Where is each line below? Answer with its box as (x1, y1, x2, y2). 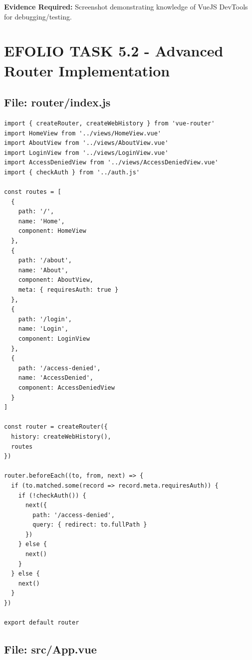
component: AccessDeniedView (18, 384, 115, 391)
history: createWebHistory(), (11, 433, 111, 440)
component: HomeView (18, 227, 86, 235)
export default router (4, 619, 79, 627)
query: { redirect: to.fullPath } (32, 521, 147, 529)
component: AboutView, (18, 276, 93, 284)
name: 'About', (18, 266, 68, 274)
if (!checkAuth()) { (18, 492, 86, 499)
